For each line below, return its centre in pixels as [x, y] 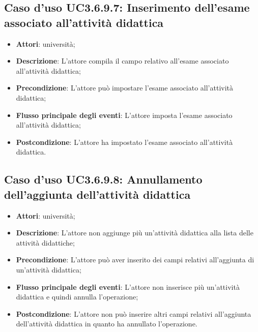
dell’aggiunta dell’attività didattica [97, 194]
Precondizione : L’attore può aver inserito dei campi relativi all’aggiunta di [135, 260]
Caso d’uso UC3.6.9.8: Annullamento [103, 179]
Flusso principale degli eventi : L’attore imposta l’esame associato [124, 115]
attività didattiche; [45, 242]
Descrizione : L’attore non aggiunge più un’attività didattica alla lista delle [135, 233]
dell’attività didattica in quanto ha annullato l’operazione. [107, 324]
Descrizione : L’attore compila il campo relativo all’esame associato [122, 61]
